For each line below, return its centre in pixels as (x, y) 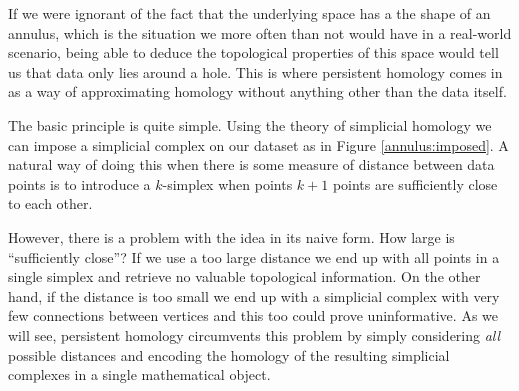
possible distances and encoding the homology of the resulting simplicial (229, 354)
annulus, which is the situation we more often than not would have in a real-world (260, 32)
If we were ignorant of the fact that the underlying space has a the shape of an (249, 13)
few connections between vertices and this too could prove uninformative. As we (253, 315)
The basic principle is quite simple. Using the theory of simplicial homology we (250, 124)
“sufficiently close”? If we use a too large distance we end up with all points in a (254, 256)
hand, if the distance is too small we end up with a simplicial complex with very (254, 295)
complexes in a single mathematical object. (139, 374)
